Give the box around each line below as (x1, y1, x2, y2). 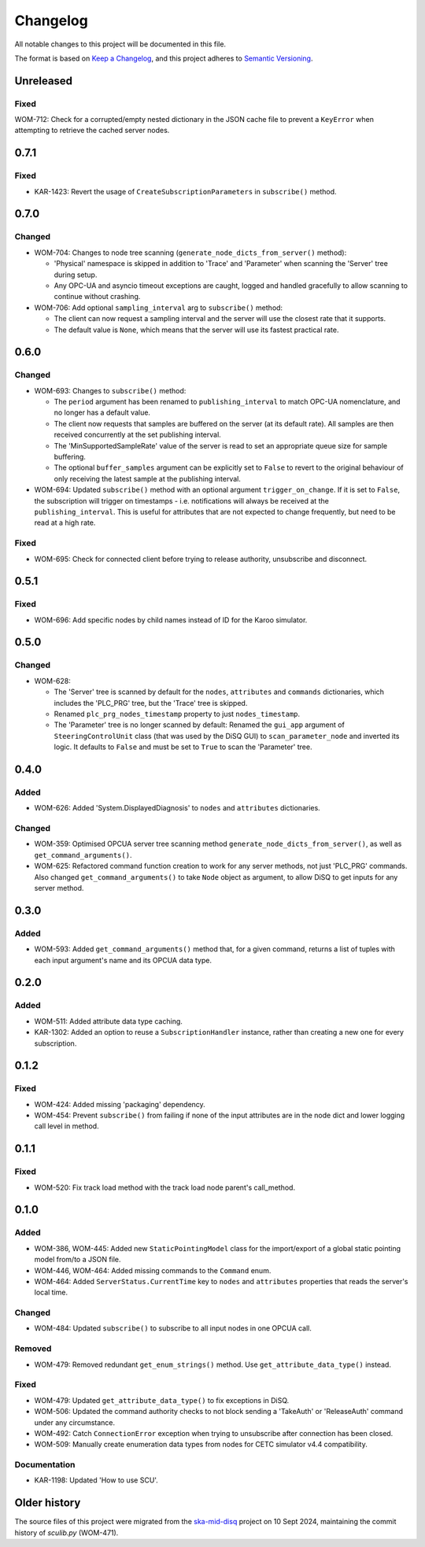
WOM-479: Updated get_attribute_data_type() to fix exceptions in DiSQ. (34, 1395, 290, 1405)
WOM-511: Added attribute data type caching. (34, 1016, 183, 1026)
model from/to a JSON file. (34, 1255, 121, 1265)
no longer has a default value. (54, 408, 151, 417)
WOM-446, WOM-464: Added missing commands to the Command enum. (34, 1265, 272, 1275)
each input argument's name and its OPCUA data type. (34, 955, 213, 965)
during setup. (54, 270, 98, 279)
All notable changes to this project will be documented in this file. (14, 39, 227, 49)
